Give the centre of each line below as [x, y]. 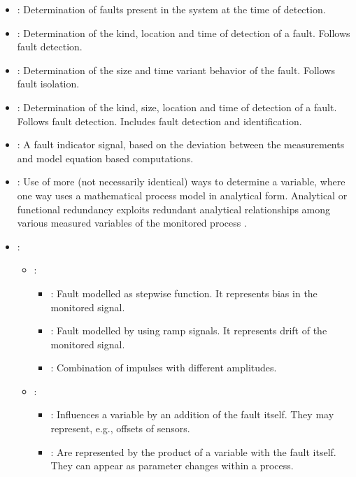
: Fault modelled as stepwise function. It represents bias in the [184, 293]
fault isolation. [48, 84]
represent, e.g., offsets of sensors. [120, 428]
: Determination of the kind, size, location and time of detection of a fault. [177, 107]
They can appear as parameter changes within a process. [172, 465]
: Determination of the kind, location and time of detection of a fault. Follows [184, 33]
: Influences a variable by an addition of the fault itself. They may [192, 414]
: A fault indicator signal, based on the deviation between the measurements [181, 144]
